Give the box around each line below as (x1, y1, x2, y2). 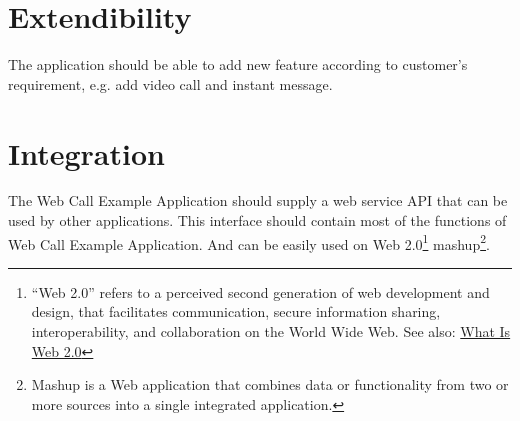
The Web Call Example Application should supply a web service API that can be (8, 190, 508, 211)
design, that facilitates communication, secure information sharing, (31, 301, 441, 322)
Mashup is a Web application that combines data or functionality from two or (31, 374, 509, 395)
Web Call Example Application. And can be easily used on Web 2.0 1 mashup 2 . (8, 230, 490, 254)
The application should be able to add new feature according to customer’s (8, 54, 468, 75)
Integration (8, 132, 165, 173)
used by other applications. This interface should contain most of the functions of (8, 210, 507, 231)
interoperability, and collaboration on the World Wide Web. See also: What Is (31, 321, 511, 342)
